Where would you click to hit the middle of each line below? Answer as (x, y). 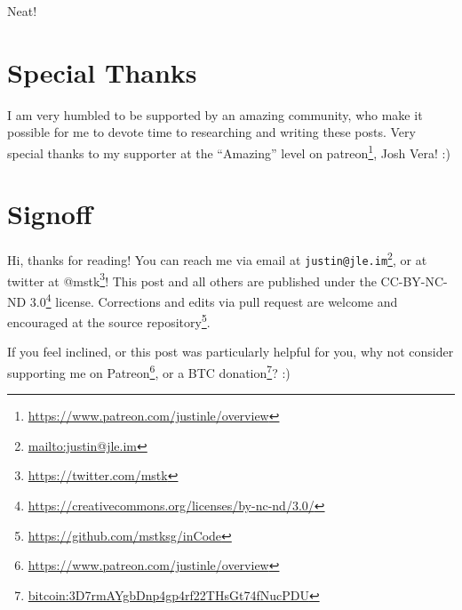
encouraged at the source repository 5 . (109, 321)
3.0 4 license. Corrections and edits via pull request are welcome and (214, 300)
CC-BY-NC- (414, 281)
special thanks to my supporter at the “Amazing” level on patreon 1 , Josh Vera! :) (229, 151)
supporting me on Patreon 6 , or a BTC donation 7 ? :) (149, 371)
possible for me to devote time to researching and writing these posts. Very (211, 132)
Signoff (50, 214)
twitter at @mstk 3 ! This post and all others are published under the (192, 279)
